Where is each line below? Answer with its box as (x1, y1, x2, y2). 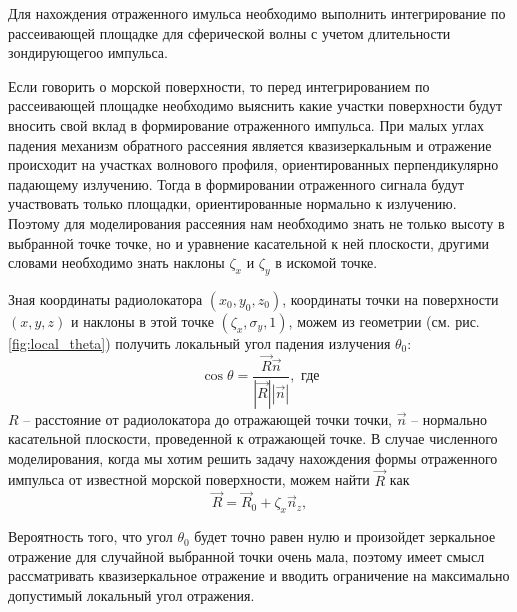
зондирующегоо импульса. (8, 42, 168, 63)
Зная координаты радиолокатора (8, 288, 203, 309)
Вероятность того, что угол (8, 526, 173, 547)
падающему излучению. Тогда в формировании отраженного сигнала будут (8, 173, 465, 194)
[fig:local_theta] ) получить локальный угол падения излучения (8, 332, 391, 353)
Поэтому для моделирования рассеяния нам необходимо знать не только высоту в (8, 212, 505, 233)
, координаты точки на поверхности (282, 288, 499, 309)
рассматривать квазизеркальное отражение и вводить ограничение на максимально (8, 565, 510, 586)
